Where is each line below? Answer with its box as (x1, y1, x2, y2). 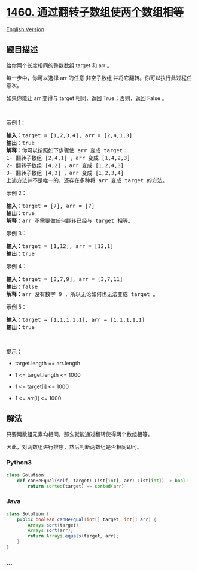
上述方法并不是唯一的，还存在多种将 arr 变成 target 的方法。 (6, 177, 168, 183)
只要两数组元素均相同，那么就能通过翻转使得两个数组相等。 (6, 430, 153, 437)
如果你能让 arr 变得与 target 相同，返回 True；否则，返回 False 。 (6, 94, 167, 102)
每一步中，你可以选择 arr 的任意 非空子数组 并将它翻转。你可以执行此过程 (6, 74, 187, 81)
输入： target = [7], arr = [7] (6, 202, 95, 209)
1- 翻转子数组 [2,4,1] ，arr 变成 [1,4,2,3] (6, 154, 130, 161)
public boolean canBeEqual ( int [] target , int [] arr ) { (17, 516, 157, 522)
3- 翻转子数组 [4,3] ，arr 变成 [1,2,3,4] (6, 169, 124, 176)
